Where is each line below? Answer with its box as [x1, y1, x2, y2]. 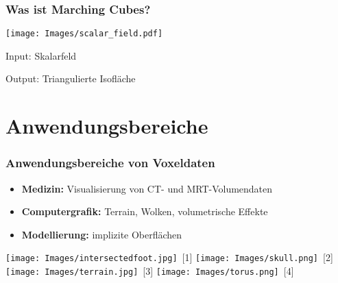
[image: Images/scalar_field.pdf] [5, 29, 163, 39]
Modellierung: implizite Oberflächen [21, 227, 182, 241]
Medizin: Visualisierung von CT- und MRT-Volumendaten [21, 181, 273, 195]
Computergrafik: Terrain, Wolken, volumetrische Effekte [21, 204, 268, 219]
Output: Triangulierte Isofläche [5, 71, 136, 86]
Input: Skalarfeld [5, 48, 77, 62]
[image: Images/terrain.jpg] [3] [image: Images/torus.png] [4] [5, 264, 294, 278]
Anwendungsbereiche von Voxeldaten [5, 154, 215, 171]
